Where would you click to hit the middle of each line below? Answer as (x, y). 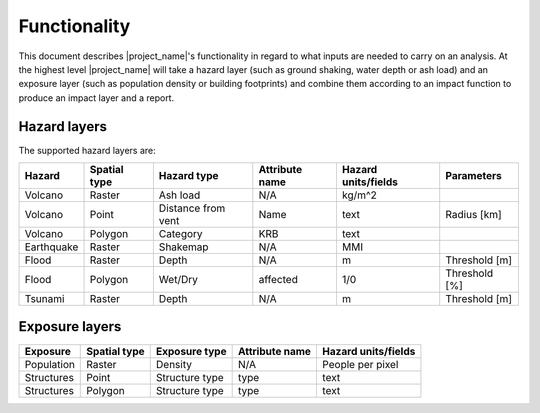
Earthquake (51, 247)
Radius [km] (473, 215)
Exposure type (191, 351)
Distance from (192, 208)
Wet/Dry (178, 280)
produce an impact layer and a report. (96, 97)
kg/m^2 (359, 195)
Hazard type (188, 176)
